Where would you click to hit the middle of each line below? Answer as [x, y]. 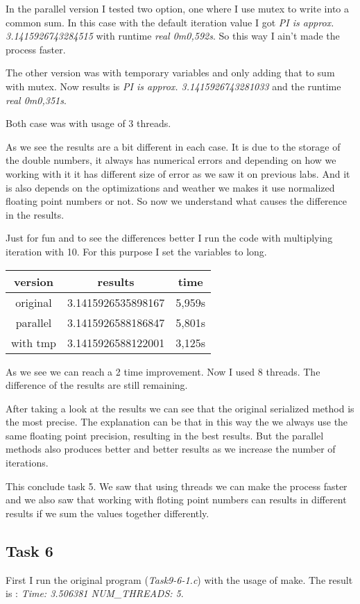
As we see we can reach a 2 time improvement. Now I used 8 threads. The [163, 371]
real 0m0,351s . [36, 100]
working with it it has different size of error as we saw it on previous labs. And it [178, 173]
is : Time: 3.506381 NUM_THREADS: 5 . [95, 593]
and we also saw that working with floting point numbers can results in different [176, 500]
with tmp [34, 342]
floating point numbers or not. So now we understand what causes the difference [177, 201]
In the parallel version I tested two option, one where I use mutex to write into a [177, 8]
